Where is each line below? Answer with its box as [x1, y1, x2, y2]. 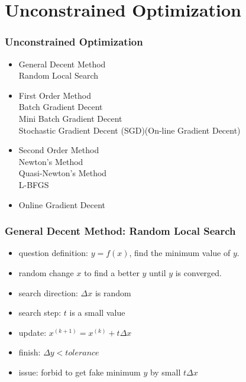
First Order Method [18, 89, 91, 101]
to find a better [84, 266, 140, 279]
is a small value [69, 306, 125, 319]
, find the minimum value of [129, 247, 231, 259]
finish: [18, 346, 41, 358]
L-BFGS [18, 178, 49, 190]
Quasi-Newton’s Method [18, 167, 107, 179]
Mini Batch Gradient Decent [18, 112, 122, 124]
